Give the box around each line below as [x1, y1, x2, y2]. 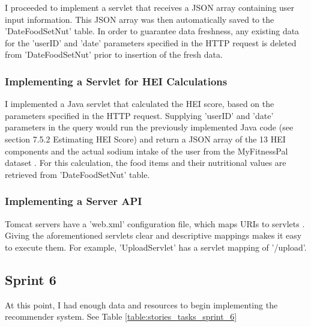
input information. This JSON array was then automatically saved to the [5, 13, 274, 25]
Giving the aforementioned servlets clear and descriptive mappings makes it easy [5, 229, 302, 242]
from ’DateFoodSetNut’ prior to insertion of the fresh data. [5, 48, 223, 61]
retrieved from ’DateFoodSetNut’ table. [5, 168, 150, 180]
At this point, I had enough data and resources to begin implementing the [5, 298, 278, 311]
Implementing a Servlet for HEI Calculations [5, 73, 228, 88]
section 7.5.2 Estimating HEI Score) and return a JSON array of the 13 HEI [5, 132, 286, 145]
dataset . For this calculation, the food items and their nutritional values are [5, 156, 286, 169]
